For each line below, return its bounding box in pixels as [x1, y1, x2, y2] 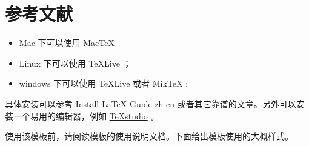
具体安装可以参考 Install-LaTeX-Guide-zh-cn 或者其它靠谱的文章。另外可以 [5, 97, 296, 110]
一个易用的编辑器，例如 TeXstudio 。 [13, 109, 159, 122]
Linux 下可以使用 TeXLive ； [19, 56, 131, 69]
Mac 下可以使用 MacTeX [19, 36, 115, 49]
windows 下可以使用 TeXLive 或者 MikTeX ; [19, 77, 188, 90]
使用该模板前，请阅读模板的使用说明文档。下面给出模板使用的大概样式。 [5, 130, 293, 142]
